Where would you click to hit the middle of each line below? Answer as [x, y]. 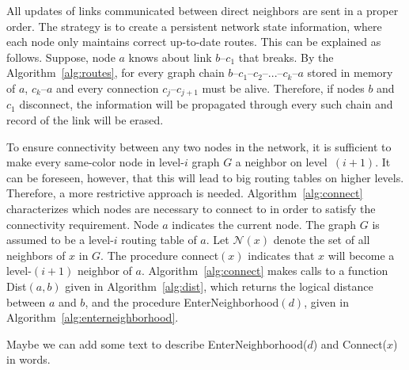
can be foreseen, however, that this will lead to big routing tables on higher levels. [205, 177]
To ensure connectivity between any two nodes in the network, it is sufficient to [199, 146]
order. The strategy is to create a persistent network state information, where [194, 26]
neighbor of [104, 271]
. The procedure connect [160, 255]
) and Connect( [350, 343]
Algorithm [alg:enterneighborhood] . [93, 317]
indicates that [281, 255]
